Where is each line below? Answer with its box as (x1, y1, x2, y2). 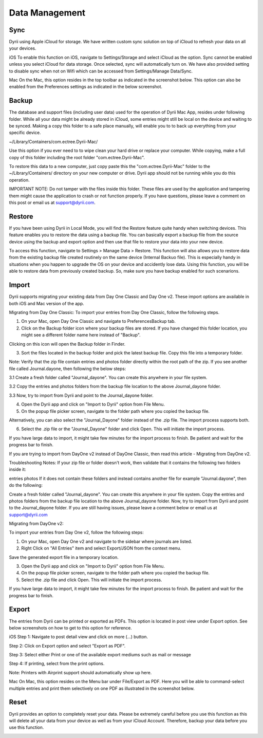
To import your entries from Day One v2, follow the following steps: (9, 530, 144, 535)
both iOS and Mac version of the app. (9, 300, 84, 306)
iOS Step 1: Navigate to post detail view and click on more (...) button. (9, 634, 148, 640)
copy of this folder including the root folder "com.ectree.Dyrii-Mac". (9, 154, 145, 160)
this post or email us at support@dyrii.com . (9, 200, 96, 205)
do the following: (9, 482, 43, 488)
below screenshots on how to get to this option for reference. (9, 625, 132, 630)
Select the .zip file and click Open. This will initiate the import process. (21, 577, 163, 583)
